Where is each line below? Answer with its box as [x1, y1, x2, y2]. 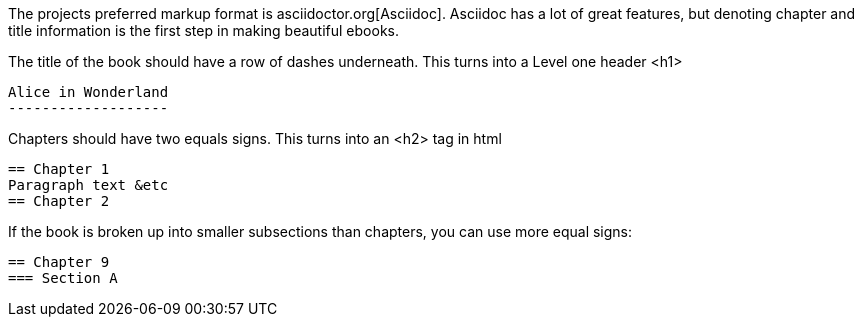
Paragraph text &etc [8, 177, 169, 193]
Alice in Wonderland [8, 84, 169, 100]
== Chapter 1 [8, 161, 110, 177]
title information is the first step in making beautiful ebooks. [8, 22, 399, 39]
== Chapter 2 [8, 193, 110, 209]
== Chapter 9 [8, 254, 110, 270]
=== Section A [8, 270, 118, 286]
